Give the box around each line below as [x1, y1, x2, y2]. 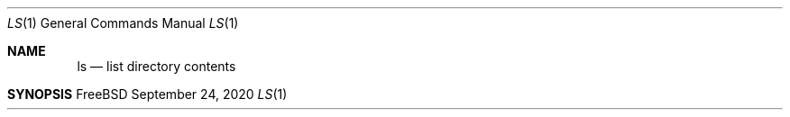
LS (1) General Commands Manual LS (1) [7, 15, 239, 31]
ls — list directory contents [77, 58, 236, 74]
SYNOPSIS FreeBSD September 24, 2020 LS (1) [7, 86, 288, 102]
